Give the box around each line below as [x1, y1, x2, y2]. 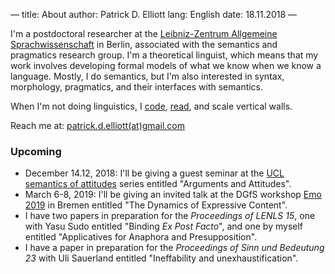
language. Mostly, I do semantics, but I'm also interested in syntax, [10, 70, 285, 82]
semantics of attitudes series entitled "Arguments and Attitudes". [24, 178, 292, 190]
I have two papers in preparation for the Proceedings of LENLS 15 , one [24, 210, 316, 222]
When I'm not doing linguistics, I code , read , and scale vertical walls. [10, 100, 293, 112]
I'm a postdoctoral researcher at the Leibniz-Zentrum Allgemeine [10, 28, 278, 39]
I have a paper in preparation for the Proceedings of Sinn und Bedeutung [24, 242, 325, 254]
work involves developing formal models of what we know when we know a [10, 60, 322, 71]
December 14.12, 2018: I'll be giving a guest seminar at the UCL [24, 167, 285, 179]
